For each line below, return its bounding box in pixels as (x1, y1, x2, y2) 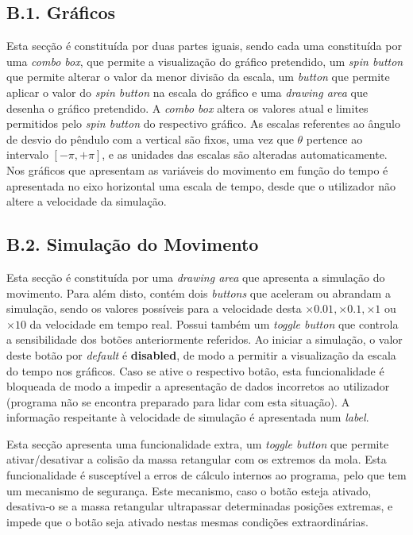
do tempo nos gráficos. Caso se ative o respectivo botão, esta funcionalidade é (6, 362, 384, 379)
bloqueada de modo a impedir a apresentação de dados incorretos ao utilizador (6, 378, 390, 395)
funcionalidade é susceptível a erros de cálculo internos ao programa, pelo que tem (6, 467, 407, 483)
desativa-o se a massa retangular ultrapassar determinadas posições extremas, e (6, 498, 393, 514)
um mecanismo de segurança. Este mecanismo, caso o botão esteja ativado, (6, 482, 372, 498)
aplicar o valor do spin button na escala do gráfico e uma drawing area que (6, 83, 368, 100)
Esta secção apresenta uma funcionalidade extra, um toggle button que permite (6, 435, 389, 452)
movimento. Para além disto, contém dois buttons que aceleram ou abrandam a (6, 284, 391, 301)
